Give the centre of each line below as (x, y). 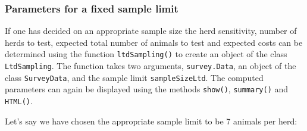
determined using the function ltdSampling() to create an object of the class (146, 54)
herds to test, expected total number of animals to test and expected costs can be (154, 42)
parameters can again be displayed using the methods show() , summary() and (147, 89)
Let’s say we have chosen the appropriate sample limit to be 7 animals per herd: (151, 121)
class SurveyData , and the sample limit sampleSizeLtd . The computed (134, 77)
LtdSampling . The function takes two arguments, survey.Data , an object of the (151, 66)
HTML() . (19, 101)
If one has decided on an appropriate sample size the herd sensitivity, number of (151, 31)
